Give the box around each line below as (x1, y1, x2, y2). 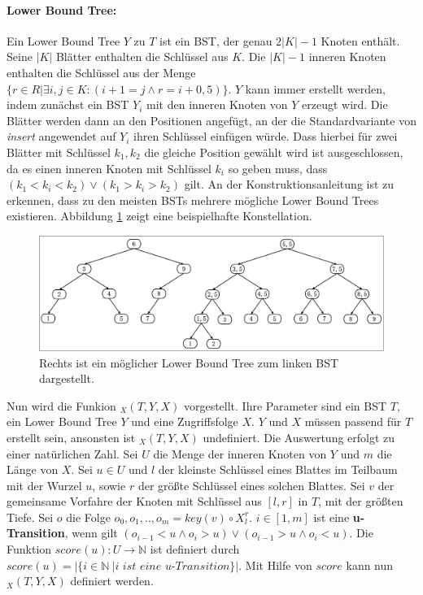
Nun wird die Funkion (7, 397, 116, 414)
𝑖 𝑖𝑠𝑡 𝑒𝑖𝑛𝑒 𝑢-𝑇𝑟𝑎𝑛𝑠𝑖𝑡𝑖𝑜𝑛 (115, 560, 230, 572)
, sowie (92, 476, 126, 493)
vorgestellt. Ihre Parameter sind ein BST (183, 397, 387, 414)
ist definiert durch (150, 541, 240, 558)
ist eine (313, 508, 350, 525)
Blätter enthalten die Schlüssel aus (55, 48, 229, 65)
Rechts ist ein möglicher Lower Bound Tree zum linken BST (39, 354, 339, 371)
